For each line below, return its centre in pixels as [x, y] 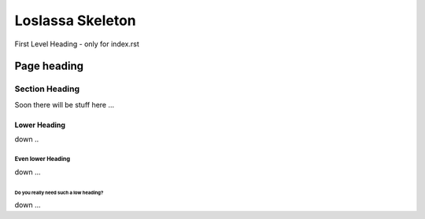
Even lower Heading [42, 159]
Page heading [49, 66]
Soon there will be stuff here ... [65, 104]
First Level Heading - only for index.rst [77, 44]
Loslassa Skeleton [76, 20]
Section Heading [47, 89]
